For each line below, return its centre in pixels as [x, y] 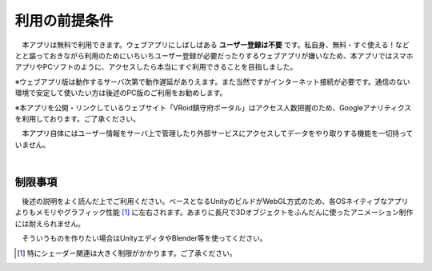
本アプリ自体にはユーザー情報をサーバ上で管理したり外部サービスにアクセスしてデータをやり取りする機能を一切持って [217, 134]
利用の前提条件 [64, 21]
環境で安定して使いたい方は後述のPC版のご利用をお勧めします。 [121, 93]
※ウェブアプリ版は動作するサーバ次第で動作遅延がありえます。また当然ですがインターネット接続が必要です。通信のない [213, 82]
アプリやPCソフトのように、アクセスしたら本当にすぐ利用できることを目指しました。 [156, 67]
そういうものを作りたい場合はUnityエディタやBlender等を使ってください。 [144, 238]
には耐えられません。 [50, 223]
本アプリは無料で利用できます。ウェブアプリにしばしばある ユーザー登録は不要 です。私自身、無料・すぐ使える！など [215, 45]
